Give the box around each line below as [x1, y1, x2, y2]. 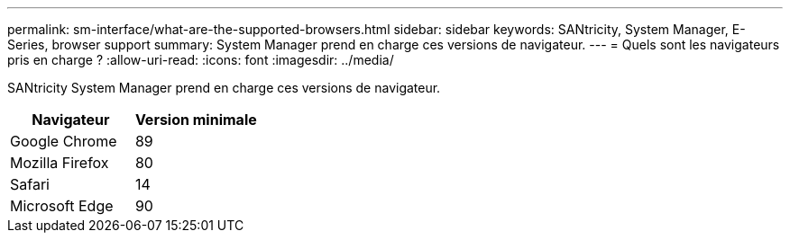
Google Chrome [10, 132, 117, 150]
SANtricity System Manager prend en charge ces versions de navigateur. [7, 80, 441, 95]
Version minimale [134, 111, 257, 129]
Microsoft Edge [10, 197, 114, 215]
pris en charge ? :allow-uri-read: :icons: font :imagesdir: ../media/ [7, 52, 394, 67]
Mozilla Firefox [10, 154, 109, 172]
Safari [10, 175, 50, 193]
